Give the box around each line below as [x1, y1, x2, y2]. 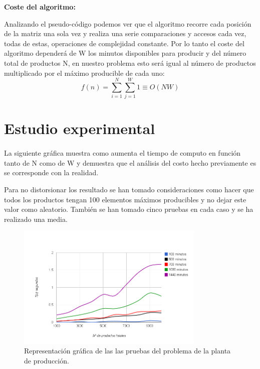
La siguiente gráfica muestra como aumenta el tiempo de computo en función [4, 148, 241, 158]
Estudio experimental [4, 118, 155, 139]
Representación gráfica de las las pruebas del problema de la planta [24, 345, 231, 356]
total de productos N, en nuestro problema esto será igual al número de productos [4, 57, 256, 68]
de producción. [24, 355, 69, 365]
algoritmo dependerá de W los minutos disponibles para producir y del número [4, 48, 246, 58]
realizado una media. [4, 213, 68, 224]
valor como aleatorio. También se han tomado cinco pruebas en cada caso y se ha [4, 204, 253, 214]
